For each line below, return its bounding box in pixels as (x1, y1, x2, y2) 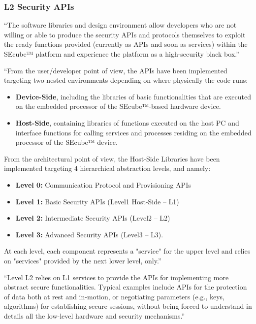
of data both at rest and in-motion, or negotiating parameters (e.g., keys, (4, 291, 225, 301)
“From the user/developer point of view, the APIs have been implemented (4, 65, 227, 75)
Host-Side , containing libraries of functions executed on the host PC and (15, 117, 239, 128)
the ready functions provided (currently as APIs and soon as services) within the (4, 39, 248, 49)
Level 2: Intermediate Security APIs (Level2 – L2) (15, 213, 170, 223)
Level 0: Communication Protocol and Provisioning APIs (15, 179, 191, 190)
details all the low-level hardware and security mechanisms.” (4, 310, 185, 321)
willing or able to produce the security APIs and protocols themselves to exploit (4, 29, 246, 39)
